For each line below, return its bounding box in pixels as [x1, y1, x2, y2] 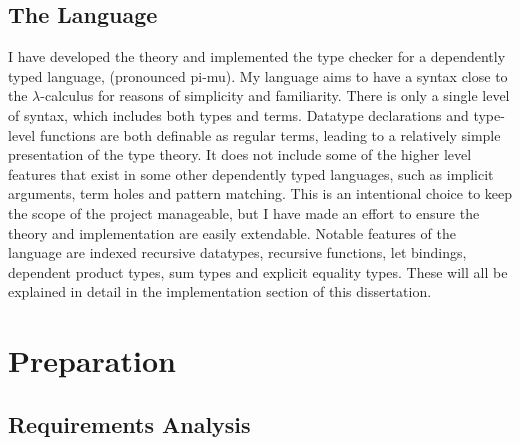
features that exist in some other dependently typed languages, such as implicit [8, 163, 494, 184]
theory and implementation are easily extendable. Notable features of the [8, 222, 456, 243]
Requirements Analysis [8, 408, 251, 439]
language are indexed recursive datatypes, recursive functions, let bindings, [8, 242, 467, 263]
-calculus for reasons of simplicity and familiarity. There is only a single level [40, 85, 510, 106]
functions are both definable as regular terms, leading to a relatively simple [39, 124, 501, 145]
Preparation [8, 340, 176, 381]
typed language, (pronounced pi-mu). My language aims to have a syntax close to [8, 65, 508, 86]
